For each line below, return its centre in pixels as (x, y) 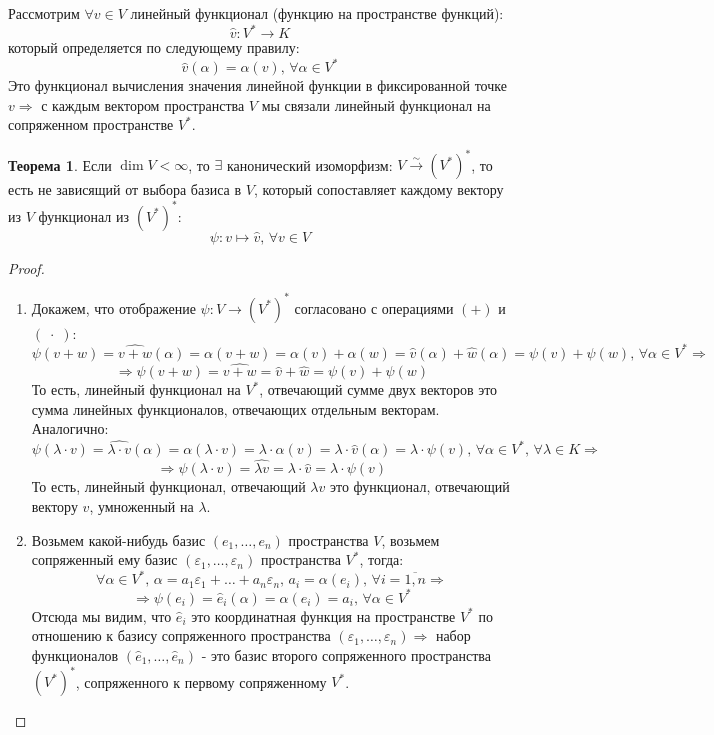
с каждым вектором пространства (143, 104)
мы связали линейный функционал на (376, 104)
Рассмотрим (44, 13)
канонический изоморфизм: (309, 164)
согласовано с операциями (374, 307)
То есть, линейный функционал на (136, 389)
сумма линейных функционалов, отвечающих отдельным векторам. (235, 408)
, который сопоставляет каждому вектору (378, 189)
